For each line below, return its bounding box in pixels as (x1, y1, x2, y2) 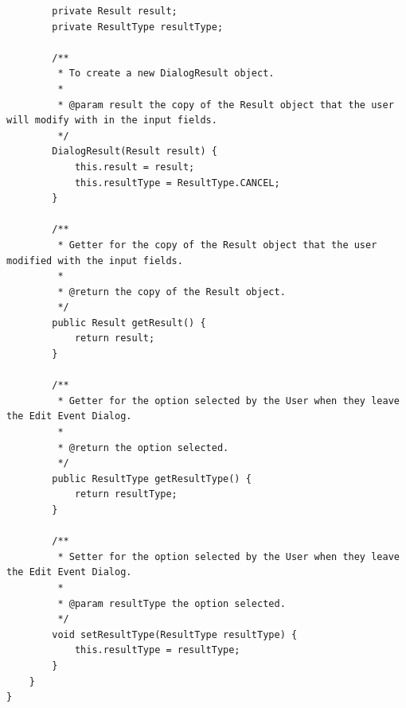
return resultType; (74, 488, 178, 500)
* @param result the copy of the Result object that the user (57, 99, 394, 111)
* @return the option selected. (57, 442, 229, 453)
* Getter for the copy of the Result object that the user (57, 239, 377, 251)
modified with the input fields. (6, 255, 183, 266)
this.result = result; (74, 161, 195, 173)
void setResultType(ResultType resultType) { (52, 628, 298, 640)
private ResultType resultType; (52, 21, 224, 33)
